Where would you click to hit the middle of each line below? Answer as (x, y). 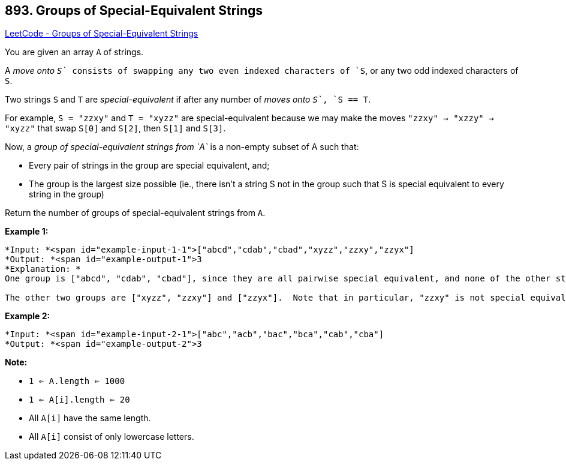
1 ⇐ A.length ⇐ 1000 (77, 381)
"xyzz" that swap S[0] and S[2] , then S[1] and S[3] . (115, 128)
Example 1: (27, 232)
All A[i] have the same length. (90, 418)
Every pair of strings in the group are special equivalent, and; (149, 166)
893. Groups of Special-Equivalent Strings (134, 10)
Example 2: (28, 316)
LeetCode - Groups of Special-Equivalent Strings (102, 34)
